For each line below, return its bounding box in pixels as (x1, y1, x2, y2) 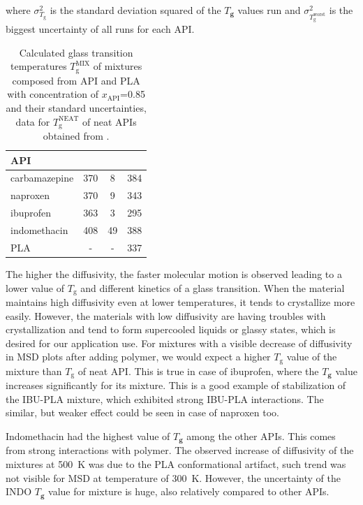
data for (15, 114, 50, 129)
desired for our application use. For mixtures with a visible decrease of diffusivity (6, 335, 353, 350)
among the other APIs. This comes (186, 429, 336, 444)
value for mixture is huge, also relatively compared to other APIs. (48, 484, 329, 499)
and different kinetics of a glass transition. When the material (80, 280, 345, 295)
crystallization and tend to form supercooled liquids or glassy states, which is (6, 322, 336, 337)
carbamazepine (10, 170, 74, 185)
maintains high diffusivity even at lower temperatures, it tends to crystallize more (6, 294, 355, 309)
